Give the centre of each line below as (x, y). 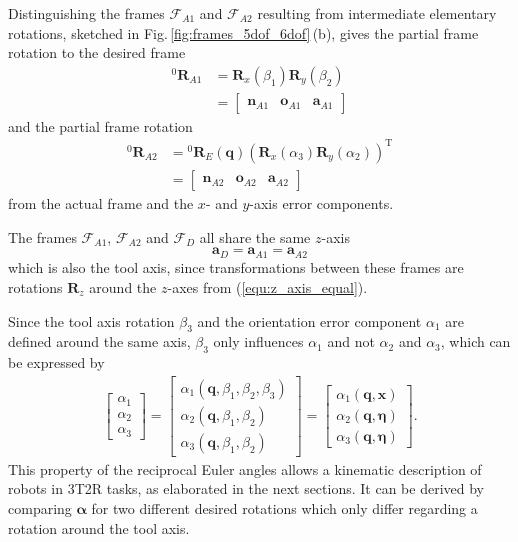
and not (351, 341)
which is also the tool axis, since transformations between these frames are (236, 267)
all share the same (255, 236)
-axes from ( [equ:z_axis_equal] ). (267, 286)
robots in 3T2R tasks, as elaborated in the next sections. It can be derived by (246, 488)
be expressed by (56, 362)
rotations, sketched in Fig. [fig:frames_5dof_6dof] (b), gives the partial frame (243, 32)
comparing (40, 508)
